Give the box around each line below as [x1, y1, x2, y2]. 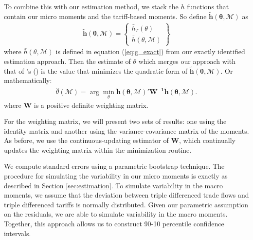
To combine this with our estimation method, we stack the [4, 1, 179, 11]
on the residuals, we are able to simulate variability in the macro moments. [4, 209, 228, 219]
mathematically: [4, 75, 52, 85]
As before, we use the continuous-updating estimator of [4, 135, 169, 145]
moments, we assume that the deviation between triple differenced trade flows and [4, 190, 249, 200]
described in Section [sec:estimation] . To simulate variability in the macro [4, 180, 223, 190]
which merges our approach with [138, 56, 235, 66]
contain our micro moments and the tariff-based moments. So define [4, 11, 207, 21]
